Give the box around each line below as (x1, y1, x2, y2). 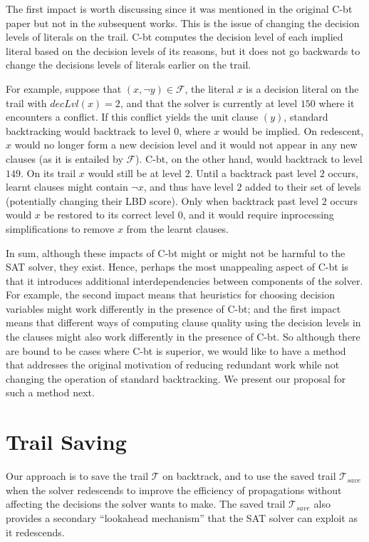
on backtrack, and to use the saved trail (162, 468, 336, 483)
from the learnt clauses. (126, 221, 229, 236)
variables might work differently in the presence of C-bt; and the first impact (6, 301, 341, 316)
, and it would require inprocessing (182, 207, 334, 222)
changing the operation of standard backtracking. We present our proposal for (6, 371, 346, 386)
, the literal (184, 81, 234, 96)
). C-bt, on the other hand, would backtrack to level (135, 151, 363, 166)
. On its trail (21, 165, 76, 180)
